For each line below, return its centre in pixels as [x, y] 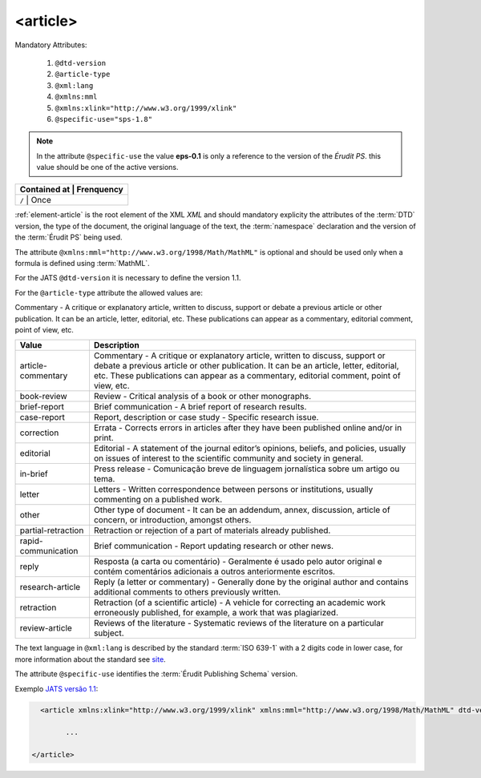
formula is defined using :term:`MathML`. [82, 264]
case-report [42, 417]
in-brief [34, 474]
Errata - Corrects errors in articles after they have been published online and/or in [248, 428]
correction [39, 433]
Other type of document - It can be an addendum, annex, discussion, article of [242, 510]
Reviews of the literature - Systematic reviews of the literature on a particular [238, 623]
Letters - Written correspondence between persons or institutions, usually [233, 490]
